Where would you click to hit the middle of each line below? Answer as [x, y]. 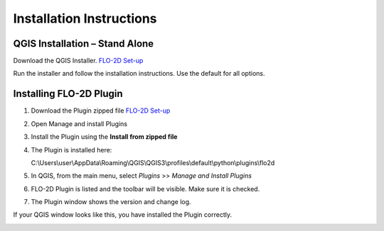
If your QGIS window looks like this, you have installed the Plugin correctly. [123, 215]
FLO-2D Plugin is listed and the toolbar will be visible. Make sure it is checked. [145, 188]
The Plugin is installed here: [71, 150]
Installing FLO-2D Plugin [68, 94]
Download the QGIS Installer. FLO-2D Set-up [78, 61]
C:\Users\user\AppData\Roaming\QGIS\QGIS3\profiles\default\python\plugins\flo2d [153, 162]
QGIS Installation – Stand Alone [84, 44]
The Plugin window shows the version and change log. [111, 202]
